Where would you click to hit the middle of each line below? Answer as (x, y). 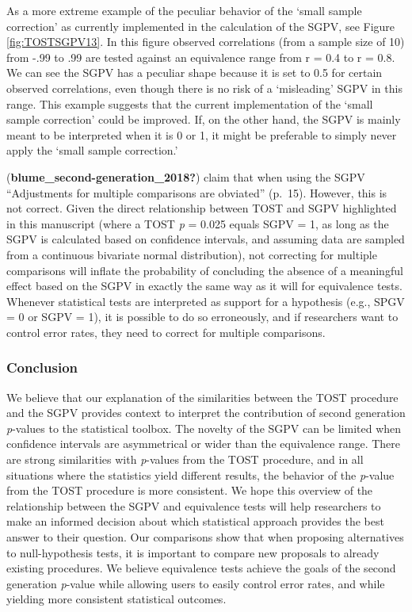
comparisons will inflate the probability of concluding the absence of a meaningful (205, 270)
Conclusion (42, 367)
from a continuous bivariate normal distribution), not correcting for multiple (192, 254)
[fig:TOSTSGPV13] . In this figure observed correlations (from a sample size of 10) (206, 42)
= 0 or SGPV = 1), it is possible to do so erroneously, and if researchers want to (202, 317)
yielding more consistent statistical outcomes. (116, 599)
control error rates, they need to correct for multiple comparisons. (166, 332)
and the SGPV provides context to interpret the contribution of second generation (206, 413)
